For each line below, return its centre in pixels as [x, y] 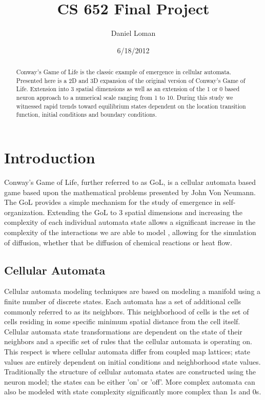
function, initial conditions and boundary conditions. [86, 114]
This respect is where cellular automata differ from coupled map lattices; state [127, 351]
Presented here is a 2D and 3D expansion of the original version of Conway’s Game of [131, 80]
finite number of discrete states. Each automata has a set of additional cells [123, 301]
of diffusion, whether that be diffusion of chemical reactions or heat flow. [118, 242]
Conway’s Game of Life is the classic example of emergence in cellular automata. [124, 72]
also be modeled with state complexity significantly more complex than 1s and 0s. [133, 392]
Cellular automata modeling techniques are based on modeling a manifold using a [132, 291]
